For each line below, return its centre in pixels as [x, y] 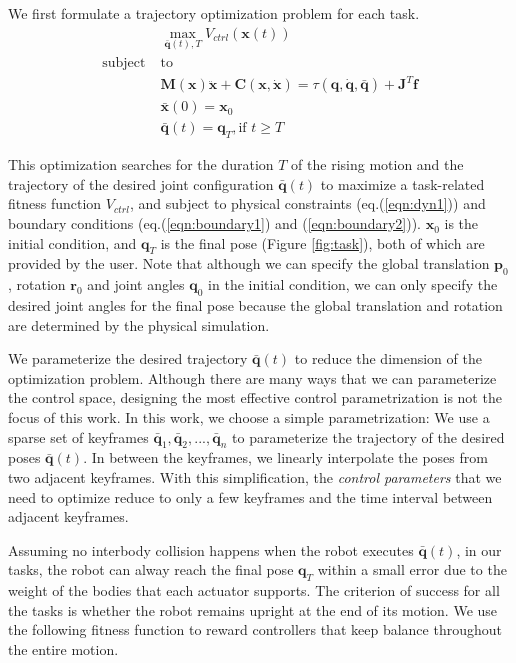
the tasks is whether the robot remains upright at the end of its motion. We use [253, 609]
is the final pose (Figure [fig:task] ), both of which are [322, 242]
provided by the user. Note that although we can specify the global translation [249, 263]
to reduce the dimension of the [388, 358]
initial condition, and [72, 242]
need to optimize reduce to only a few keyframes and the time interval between [250, 496]
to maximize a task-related [402, 183]
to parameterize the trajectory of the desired [368, 436]
